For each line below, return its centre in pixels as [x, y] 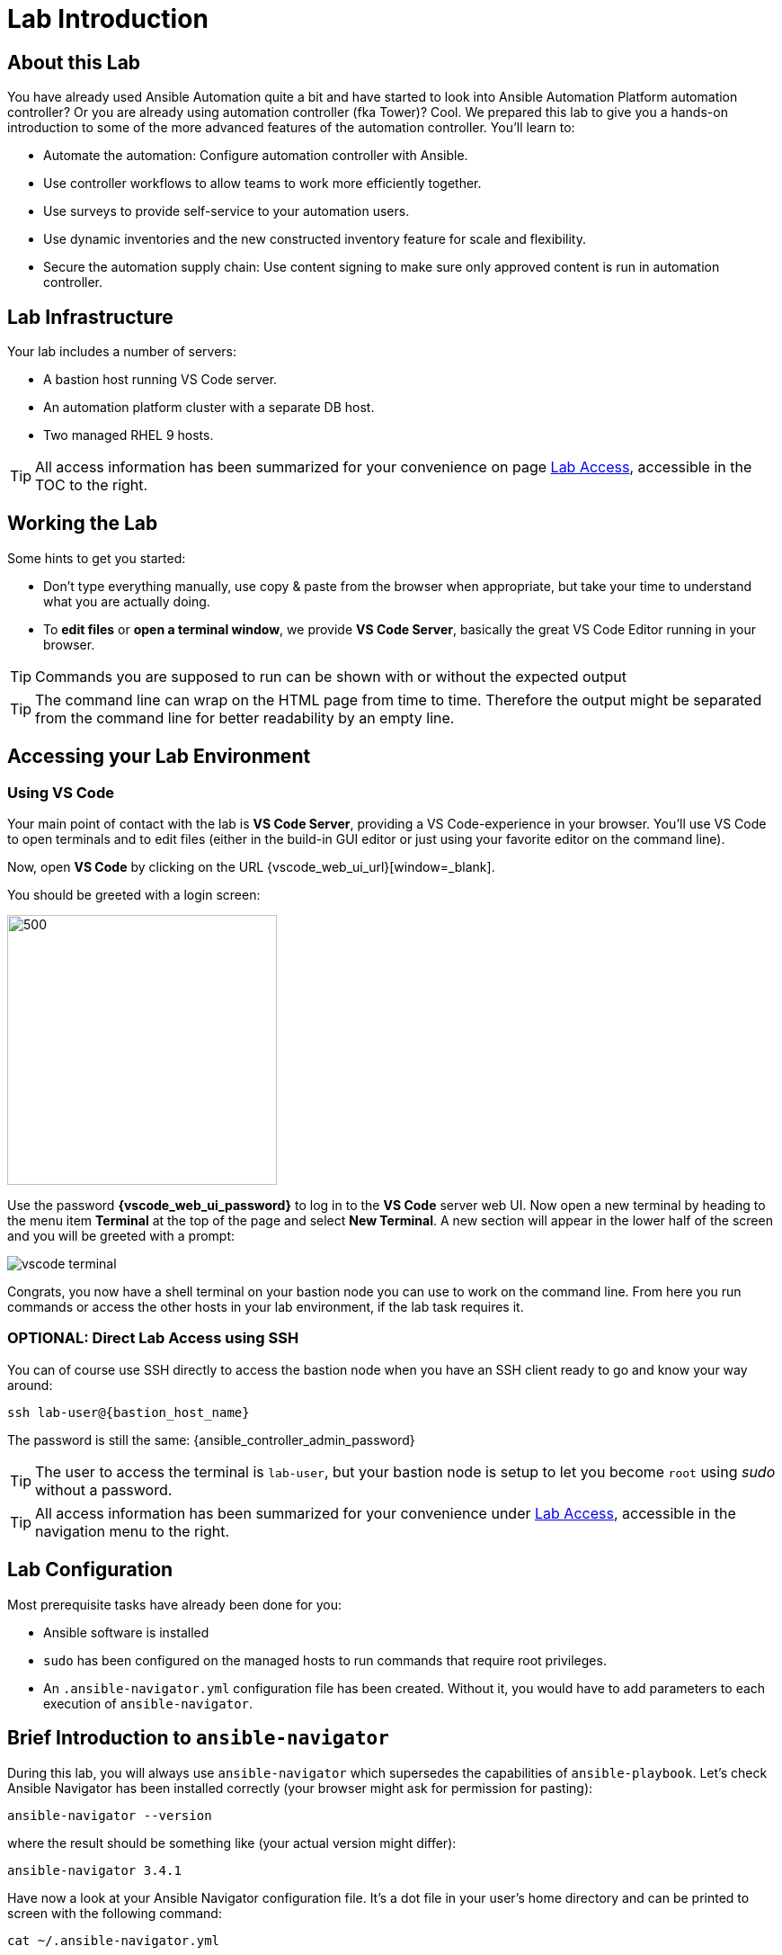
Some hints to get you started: [97, 558]
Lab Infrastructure [90, 317]
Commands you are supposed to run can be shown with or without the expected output [331, 676]
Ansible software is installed [126, 1632]
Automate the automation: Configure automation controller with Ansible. [256, 156]
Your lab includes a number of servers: [122, 352]
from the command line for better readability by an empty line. [245, 717]
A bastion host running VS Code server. [160, 380]
